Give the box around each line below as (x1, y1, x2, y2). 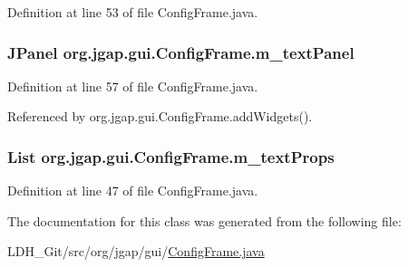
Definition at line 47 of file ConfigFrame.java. (7, 181, 258, 200)
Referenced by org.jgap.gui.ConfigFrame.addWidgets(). (7, 107, 313, 126)
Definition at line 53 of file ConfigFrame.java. (7, 3, 258, 21)
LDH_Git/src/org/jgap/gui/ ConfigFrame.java (7, 242, 265, 261)
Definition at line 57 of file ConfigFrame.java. (7, 76, 258, 95)
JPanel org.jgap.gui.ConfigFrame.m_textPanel (7, 41, 355, 63)
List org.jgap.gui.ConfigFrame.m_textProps (7, 145, 335, 167)
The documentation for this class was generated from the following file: (7, 211, 402, 230)
